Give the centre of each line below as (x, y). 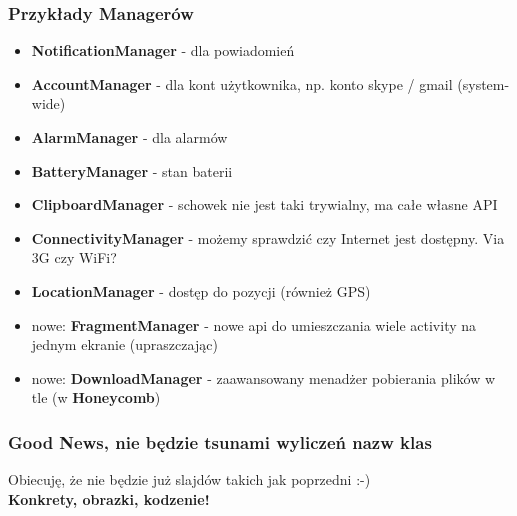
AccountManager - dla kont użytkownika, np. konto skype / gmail (242, 83)
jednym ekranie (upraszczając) (124, 344)
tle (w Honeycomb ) (96, 397)
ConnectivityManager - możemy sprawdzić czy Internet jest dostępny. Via (268, 237)
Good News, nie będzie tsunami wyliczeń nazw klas (220, 441)
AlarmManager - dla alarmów (129, 137)
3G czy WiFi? (74, 257)
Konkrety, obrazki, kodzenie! (109, 498)
